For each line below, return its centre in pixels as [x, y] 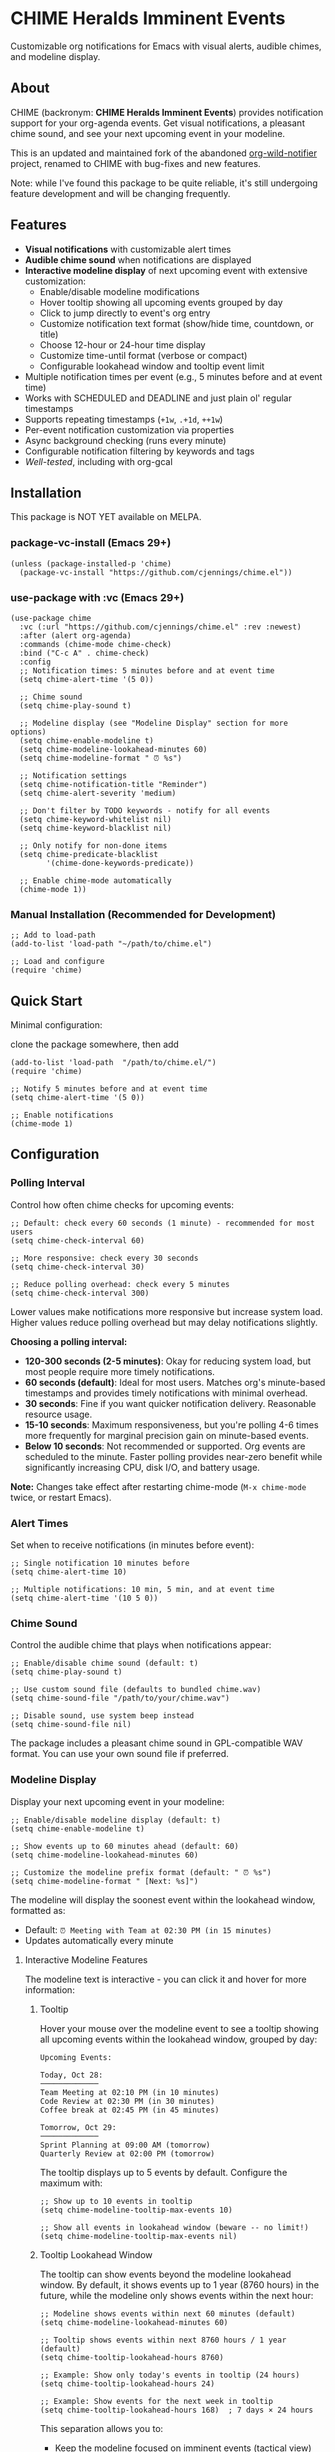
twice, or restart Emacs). [61, 1497]
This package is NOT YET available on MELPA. [106, 517]
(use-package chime [51, 618]
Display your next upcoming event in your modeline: [117, 1801]
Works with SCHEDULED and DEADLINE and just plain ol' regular [158, 398]
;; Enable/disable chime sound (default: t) [104, 1663]
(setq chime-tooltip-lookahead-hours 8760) [132, 2357]
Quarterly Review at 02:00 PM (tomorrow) [127, 2153]
